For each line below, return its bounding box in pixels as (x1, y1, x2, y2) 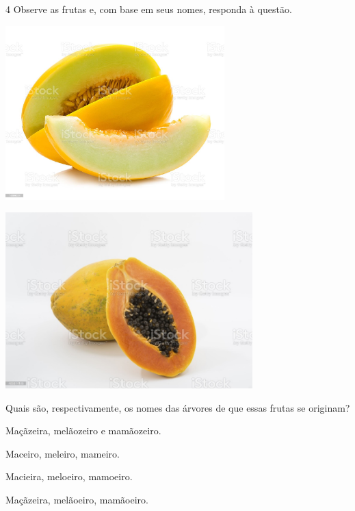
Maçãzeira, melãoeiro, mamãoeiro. (5, 493, 148, 507)
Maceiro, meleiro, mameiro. (5, 446, 120, 460)
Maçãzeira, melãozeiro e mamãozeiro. (5, 423, 161, 438)
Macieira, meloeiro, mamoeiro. (5, 469, 133, 484)
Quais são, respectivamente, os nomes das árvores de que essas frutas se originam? (5, 400, 350, 414)
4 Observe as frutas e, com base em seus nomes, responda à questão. (5, 2, 292, 16)
